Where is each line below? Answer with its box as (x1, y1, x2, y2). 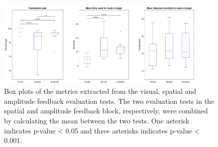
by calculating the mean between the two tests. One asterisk (4, 115, 189, 126)
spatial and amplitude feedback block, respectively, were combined (4, 105, 208, 116)
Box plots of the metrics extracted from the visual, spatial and (4, 86, 196, 96)
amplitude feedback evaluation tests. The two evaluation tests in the (4, 95, 214, 106)
